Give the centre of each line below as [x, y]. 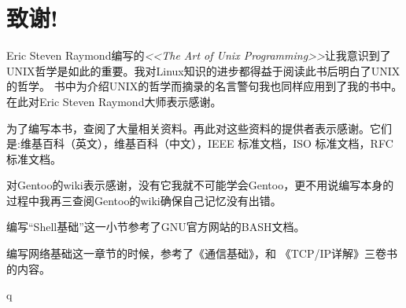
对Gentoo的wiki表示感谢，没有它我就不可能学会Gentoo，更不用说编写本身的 [200, 185]
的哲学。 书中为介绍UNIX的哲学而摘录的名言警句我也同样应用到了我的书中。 [205, 86]
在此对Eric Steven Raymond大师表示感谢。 [114, 101]
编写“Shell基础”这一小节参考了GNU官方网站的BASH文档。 [156, 227]
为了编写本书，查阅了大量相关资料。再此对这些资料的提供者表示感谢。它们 [199, 128]
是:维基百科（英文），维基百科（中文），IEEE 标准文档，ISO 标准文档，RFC [200, 143]
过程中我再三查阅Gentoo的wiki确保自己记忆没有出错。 [144, 200]
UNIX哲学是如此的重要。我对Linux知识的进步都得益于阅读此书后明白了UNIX [203, 70]
